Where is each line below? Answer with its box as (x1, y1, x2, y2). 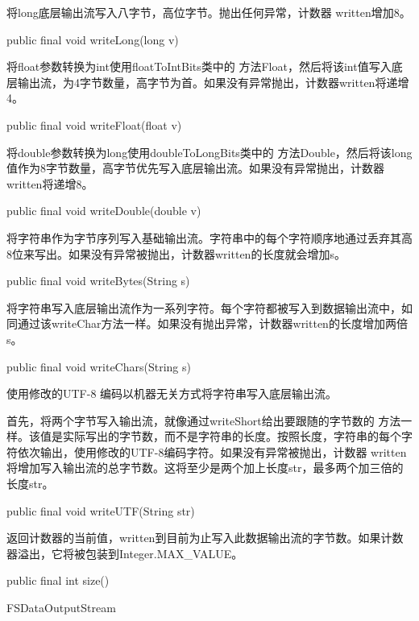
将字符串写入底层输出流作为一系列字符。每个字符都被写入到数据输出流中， (6, 299, 401, 316)
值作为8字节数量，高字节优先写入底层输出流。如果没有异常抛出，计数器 (6, 159, 384, 176)
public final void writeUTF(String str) (6, 502, 195, 519)
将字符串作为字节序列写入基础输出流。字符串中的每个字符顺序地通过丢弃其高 (6, 229, 413, 246)
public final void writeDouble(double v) (6, 202, 201, 219)
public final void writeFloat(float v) (6, 116, 182, 133)
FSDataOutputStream (6, 599, 116, 616)
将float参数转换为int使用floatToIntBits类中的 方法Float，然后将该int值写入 (6, 58, 392, 75)
